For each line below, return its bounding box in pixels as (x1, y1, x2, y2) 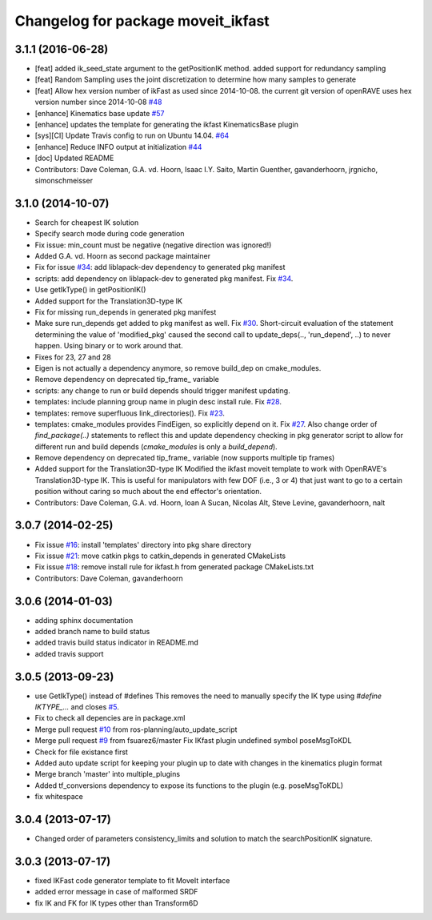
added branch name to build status (34, 627, 150, 637)
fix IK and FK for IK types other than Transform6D (34, 898, 199, 908)
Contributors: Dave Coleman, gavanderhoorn (34, 573, 183, 583)
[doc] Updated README (34, 153, 114, 163)
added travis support (34, 649, 104, 658)
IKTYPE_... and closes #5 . (34, 702, 119, 712)
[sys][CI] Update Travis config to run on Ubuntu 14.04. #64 (34, 131, 230, 140)
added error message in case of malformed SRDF (34, 887, 198, 897)
